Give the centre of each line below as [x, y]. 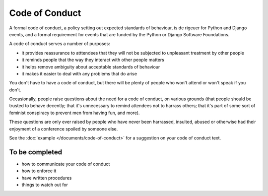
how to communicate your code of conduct [66, 164]
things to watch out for [45, 185]
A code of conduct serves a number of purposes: [60, 44]
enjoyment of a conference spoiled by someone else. [64, 129]
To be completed [36, 152]
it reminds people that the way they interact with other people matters [93, 60]
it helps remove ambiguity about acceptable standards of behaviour [91, 66]
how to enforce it [39, 171]
